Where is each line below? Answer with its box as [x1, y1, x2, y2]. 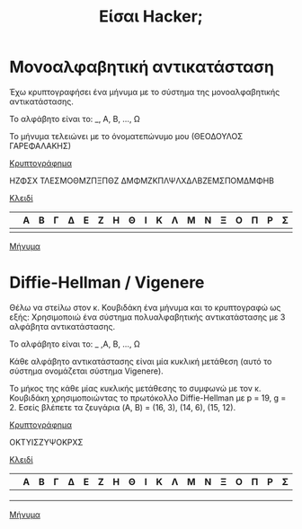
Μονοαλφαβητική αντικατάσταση [9, 57, 274, 77]
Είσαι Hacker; [98, 6, 204, 27]
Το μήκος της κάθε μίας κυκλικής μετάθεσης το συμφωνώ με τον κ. [9, 383, 262, 393]
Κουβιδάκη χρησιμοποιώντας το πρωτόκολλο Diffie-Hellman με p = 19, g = [9, 392, 287, 403]
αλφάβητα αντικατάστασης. [9, 321, 115, 331]
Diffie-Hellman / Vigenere [9, 272, 205, 293]
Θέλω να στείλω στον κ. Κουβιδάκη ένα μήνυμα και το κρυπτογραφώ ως [9, 302, 281, 313]
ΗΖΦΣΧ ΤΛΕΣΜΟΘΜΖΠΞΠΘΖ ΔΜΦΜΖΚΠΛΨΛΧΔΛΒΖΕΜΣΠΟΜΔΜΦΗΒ [9, 175, 275, 186]
